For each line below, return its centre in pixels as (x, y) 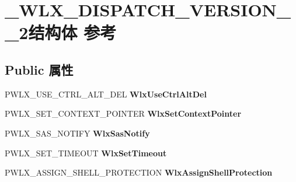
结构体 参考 (72, 32)
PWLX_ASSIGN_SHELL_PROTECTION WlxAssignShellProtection (139, 172)
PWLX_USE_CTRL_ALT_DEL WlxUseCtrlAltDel (106, 94)
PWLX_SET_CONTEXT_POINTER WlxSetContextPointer (123, 113)
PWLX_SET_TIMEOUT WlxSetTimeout (86, 153)
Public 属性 (39, 69)
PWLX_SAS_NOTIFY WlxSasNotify (77, 133)
